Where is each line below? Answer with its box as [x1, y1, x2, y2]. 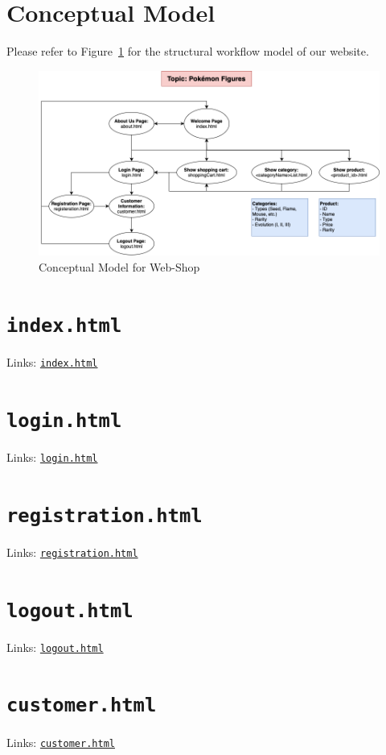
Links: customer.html [6, 733, 115, 750]
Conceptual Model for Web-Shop [39, 259, 200, 276]
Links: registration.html [6, 543, 138, 560]
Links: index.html [6, 353, 98, 370]
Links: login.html [6, 448, 98, 465]
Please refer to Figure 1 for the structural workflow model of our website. [6, 43, 369, 60]
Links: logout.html [6, 638, 104, 655]
